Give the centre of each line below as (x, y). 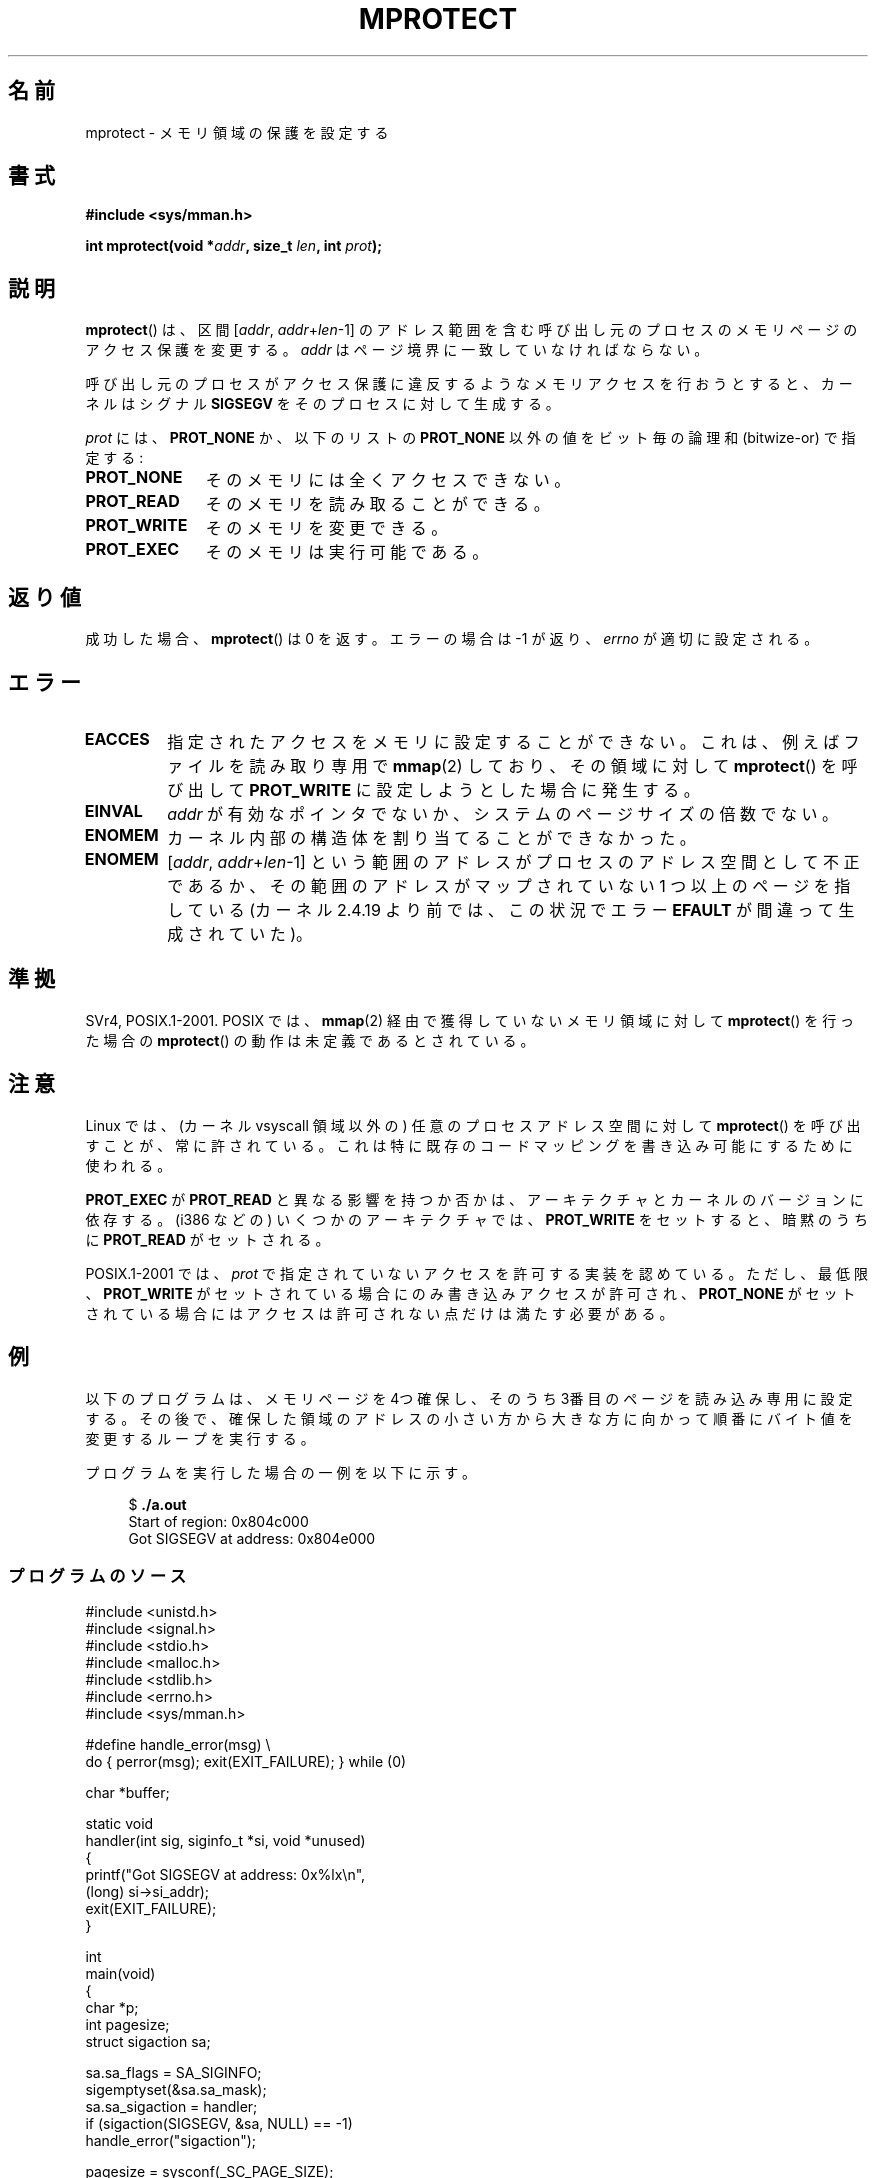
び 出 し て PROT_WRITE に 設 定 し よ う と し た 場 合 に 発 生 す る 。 (433, 789)
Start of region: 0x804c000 (218, 1521)
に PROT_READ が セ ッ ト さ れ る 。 (207, 1239)
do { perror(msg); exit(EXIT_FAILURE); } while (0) (246, 1762)
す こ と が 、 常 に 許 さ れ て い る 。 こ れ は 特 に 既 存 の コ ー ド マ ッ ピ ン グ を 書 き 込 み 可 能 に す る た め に (469, 1145)
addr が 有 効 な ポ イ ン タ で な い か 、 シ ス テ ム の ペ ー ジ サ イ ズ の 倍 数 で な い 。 (503, 813)
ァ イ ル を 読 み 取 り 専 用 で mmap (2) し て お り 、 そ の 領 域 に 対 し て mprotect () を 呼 (512, 765)
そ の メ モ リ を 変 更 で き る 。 (326, 528)
